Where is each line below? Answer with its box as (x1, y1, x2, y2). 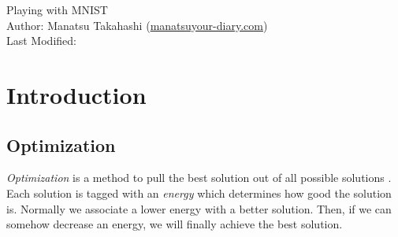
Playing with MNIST (6, 2, 108, 17)
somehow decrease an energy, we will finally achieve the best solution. (6, 216, 343, 232)
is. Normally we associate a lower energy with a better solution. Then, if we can (6, 200, 392, 217)
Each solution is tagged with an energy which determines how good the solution (6, 184, 392, 201)
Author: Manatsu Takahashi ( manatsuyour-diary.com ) (6, 17, 268, 33)
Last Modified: (6, 32, 76, 49)
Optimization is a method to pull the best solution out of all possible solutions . (6, 169, 392, 186)
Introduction (6, 78, 147, 110)
